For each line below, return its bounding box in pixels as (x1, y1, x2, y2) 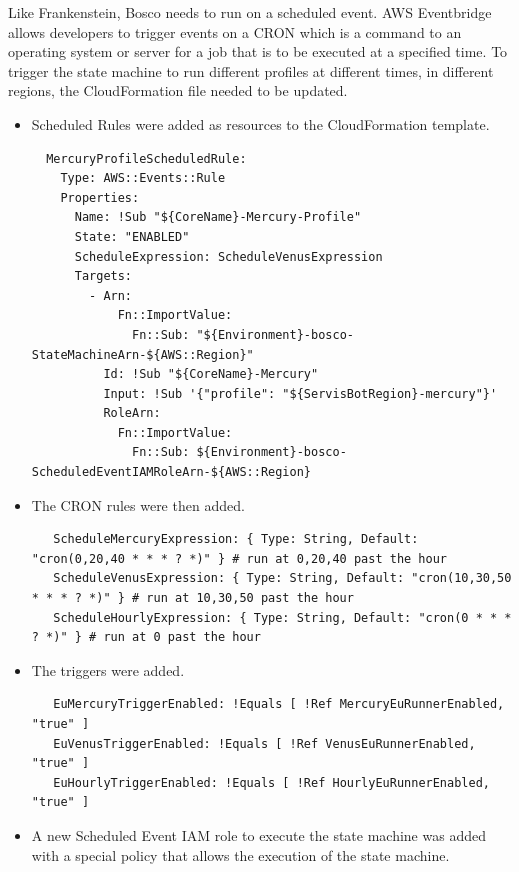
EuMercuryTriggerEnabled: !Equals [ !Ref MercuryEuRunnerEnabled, (53, 697, 505, 712)
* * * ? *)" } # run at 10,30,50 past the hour (31, 591, 354, 606)
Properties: (60, 190, 140, 205)
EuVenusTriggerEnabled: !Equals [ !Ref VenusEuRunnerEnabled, (53, 736, 476, 751)
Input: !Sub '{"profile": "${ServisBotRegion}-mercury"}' (103, 386, 498, 401)
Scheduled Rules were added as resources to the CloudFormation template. (31, 113, 490, 134)
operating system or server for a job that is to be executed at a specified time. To (8, 41, 508, 62)
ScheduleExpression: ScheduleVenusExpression (74, 249, 383, 264)
